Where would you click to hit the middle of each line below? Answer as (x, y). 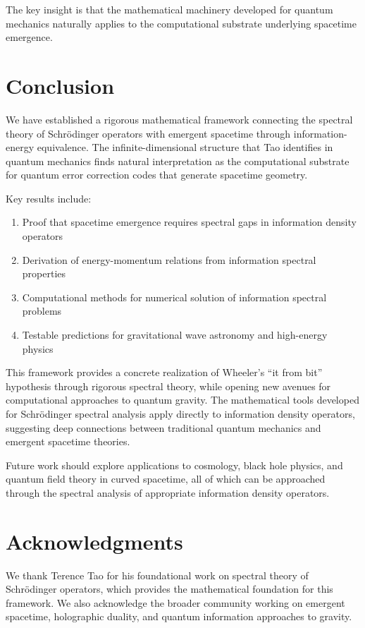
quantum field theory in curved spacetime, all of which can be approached (166, 479)
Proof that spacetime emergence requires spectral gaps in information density (189, 222)
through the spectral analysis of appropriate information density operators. (168, 492)
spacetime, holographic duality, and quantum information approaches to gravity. (179, 616)
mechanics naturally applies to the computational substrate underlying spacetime (181, 23)
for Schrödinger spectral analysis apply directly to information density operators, (180, 413)
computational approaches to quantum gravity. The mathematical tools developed (182, 400)
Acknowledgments (94, 541)
